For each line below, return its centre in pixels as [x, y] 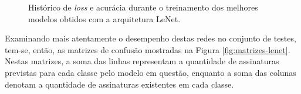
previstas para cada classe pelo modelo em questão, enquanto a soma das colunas [150, 72]
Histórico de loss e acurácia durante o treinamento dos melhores [143, 7]
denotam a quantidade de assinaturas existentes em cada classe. [119, 84]
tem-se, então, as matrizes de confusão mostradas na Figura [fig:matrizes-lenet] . [148, 49]
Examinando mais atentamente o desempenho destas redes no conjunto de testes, [150, 38]
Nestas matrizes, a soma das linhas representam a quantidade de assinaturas [142, 61]
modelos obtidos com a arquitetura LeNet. [104, 18]
